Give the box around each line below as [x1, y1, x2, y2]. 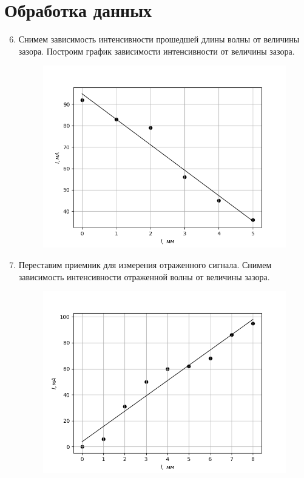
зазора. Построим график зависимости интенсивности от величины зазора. [18, 44, 295, 57]
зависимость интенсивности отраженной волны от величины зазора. [18, 270, 270, 283]
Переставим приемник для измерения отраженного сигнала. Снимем [18, 258, 272, 271]
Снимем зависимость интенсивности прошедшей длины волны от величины [18, 33, 300, 45]
